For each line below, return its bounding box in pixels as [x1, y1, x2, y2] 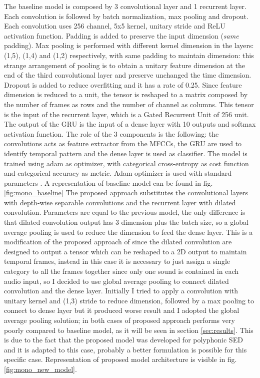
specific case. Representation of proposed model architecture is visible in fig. [4, 354, 237, 364]
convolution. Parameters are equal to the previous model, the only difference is [4, 207, 245, 217]
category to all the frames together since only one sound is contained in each [4, 266, 238, 276]
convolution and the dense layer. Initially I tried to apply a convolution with [4, 285, 238, 296]
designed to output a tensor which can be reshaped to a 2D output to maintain [4, 246, 247, 256]
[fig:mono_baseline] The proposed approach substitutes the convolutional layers [4, 187, 248, 198]
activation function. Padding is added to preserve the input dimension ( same [4, 30, 239, 41]
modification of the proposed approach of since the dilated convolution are [4, 236, 232, 247]
